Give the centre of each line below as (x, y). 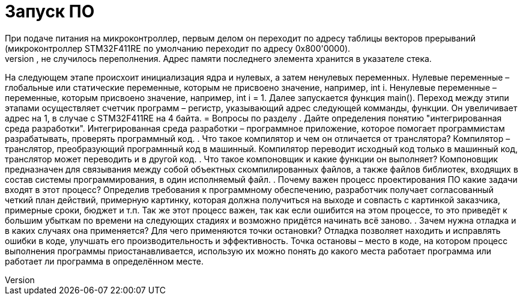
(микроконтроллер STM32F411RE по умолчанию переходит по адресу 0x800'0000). (178, 48)
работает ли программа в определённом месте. (104, 261)
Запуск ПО (50, 11)
